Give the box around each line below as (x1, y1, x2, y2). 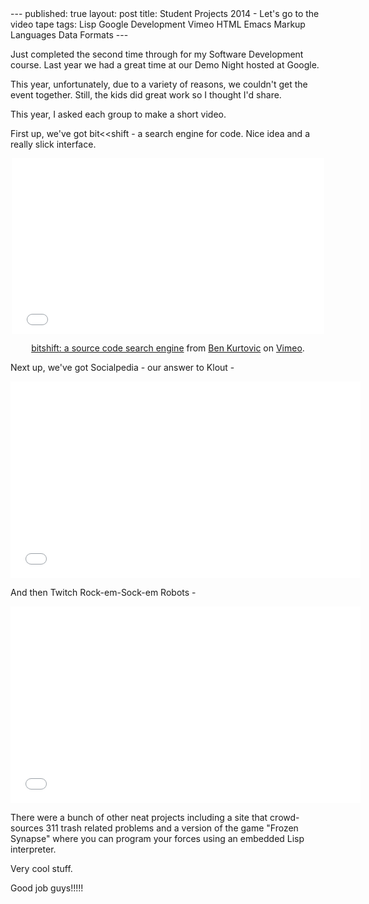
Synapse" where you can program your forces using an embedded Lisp (10, 833, 305, 844)
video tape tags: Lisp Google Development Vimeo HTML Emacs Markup (10, 18, 306, 30)
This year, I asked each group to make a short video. (10, 108, 227, 120)
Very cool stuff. (10, 863, 73, 874)
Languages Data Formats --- (10, 29, 129, 41)
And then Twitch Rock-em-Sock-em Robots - (10, 587, 197, 598)
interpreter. (10, 843, 57, 855)
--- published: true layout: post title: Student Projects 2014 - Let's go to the (10, 8, 320, 19)
